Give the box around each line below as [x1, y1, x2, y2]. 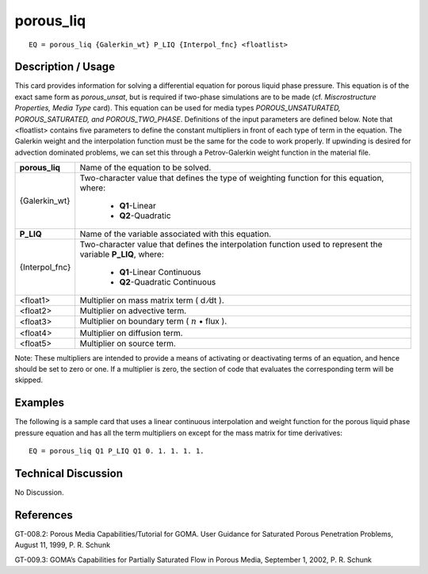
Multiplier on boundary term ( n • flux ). [79, 316, 227, 327]
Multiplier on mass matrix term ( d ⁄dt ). [79, 295, 225, 306]
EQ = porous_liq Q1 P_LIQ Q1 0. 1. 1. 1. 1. [29, 446, 205, 456]
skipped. [14, 375, 44, 385]
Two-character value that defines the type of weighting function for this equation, [79, 173, 384, 184]
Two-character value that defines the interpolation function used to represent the [79, 239, 383, 250]
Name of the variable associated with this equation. [79, 228, 272, 239]
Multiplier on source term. [79, 338, 176, 349]
